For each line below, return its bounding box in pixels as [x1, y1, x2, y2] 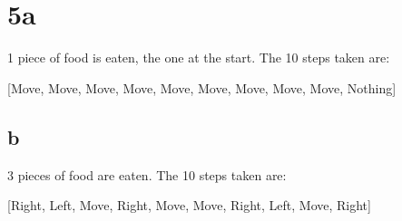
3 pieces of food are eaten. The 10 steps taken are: [7, 165, 287, 184]
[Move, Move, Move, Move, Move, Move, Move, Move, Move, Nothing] [7, 78, 397, 97]
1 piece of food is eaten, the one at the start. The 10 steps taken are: [7, 48, 390, 67]
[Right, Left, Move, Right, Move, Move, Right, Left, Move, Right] [7, 196, 371, 215]
